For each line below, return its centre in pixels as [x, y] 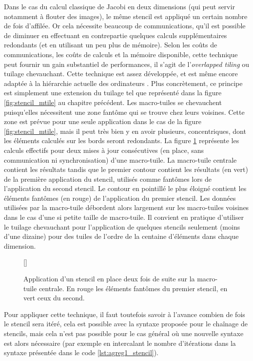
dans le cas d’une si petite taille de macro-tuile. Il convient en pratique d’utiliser [124, 217]
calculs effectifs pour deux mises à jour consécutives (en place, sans [104, 150]
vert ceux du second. [54, 298]
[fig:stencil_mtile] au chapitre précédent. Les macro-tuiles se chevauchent [113, 102]
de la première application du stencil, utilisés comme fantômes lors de [108, 179]
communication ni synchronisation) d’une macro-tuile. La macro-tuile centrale [120, 159]
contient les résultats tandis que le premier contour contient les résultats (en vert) [126, 169]
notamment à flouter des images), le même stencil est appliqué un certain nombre [126, 16]
